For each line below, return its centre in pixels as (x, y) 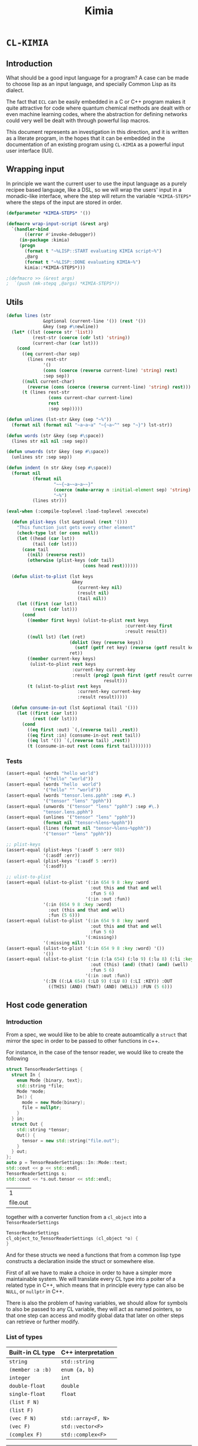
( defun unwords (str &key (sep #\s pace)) (58, 452)
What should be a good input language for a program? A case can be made (98, 78)
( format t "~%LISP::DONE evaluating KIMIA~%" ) (83, 262)
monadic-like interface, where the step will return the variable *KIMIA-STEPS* (99, 196)
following (17, 1059)
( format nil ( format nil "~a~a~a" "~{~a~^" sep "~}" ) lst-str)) (92, 425)
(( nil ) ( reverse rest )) (56, 555)
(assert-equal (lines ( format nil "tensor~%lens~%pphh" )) (79, 829)
